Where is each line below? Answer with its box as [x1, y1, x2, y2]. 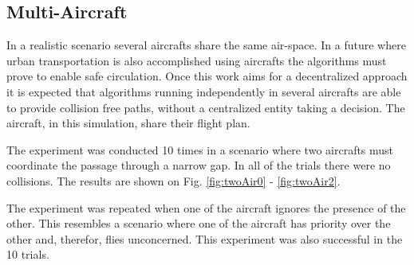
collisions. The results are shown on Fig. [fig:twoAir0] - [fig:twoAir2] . [6, 172, 341, 189]
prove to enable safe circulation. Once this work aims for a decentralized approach [6, 68, 408, 84]
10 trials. [6, 246, 49, 263]
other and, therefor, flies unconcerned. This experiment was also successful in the [6, 230, 403, 247]
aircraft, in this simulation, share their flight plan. [6, 115, 250, 131]
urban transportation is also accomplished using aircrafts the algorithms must [6, 52, 387, 68]
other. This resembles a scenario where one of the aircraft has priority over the [6, 215, 391, 232]
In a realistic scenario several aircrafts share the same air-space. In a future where [6, 37, 406, 53]
